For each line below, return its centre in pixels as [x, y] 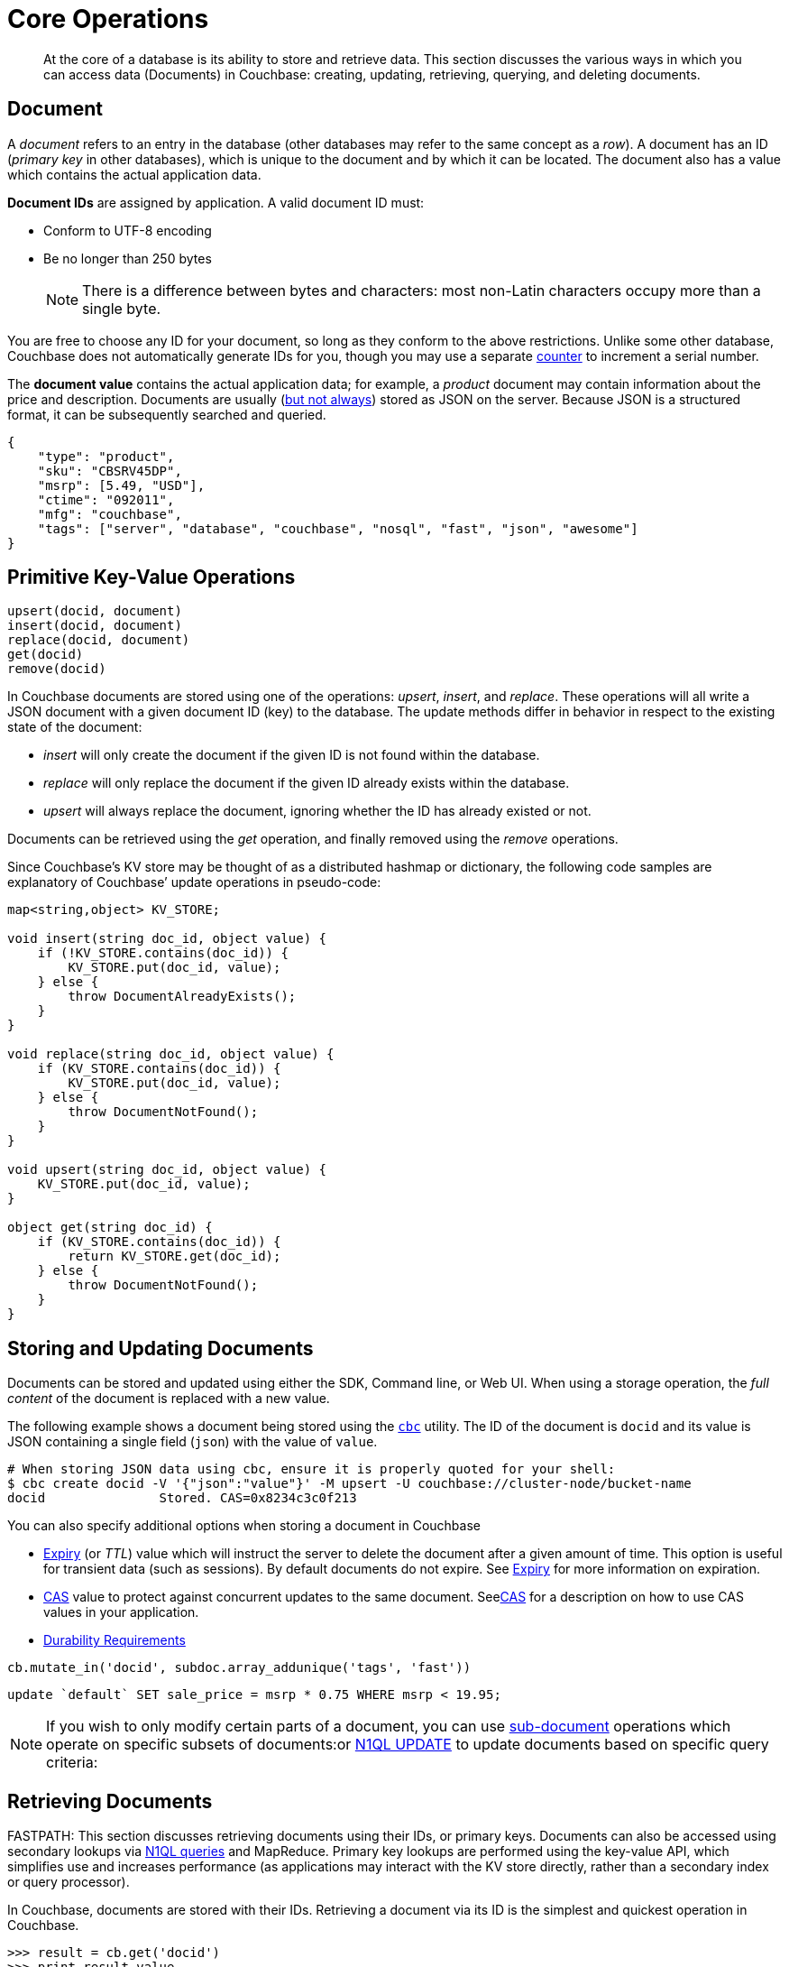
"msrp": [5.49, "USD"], [121, 485]
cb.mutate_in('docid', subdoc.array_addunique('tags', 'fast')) [239, 1668]
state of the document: [75, 727]
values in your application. [121, 1612]
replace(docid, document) [99, 640]
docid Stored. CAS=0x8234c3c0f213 [182, 1498]
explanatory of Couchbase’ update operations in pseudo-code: [194, 882]
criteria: [72, 1763]
